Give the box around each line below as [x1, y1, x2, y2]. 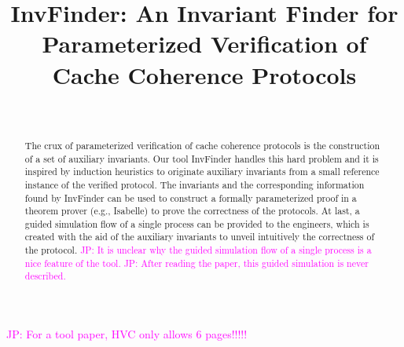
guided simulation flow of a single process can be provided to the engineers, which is [24, 217, 369, 230]
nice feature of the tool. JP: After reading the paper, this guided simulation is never [24, 256, 369, 269]
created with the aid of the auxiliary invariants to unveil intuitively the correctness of [24, 230, 375, 243]
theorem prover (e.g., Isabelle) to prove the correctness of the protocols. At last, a [24, 204, 360, 217]
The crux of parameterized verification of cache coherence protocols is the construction [24, 138, 380, 152]
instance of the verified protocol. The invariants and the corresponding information [24, 177, 365, 191]
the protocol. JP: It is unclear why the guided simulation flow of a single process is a [24, 243, 372, 257]
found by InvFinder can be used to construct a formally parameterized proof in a [24, 191, 357, 204]
